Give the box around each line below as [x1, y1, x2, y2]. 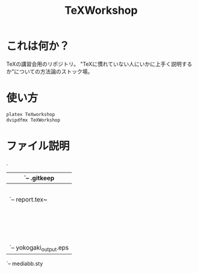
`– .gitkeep [23, 174, 55, 182]
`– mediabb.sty [6, 260, 43, 267]
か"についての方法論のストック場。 [6, 67, 93, 75]
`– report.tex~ [9, 195, 48, 203]
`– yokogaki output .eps [9, 243, 69, 253]
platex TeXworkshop [6, 111, 55, 117]
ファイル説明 [6, 139, 70, 153]
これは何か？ [6, 40, 70, 53]
